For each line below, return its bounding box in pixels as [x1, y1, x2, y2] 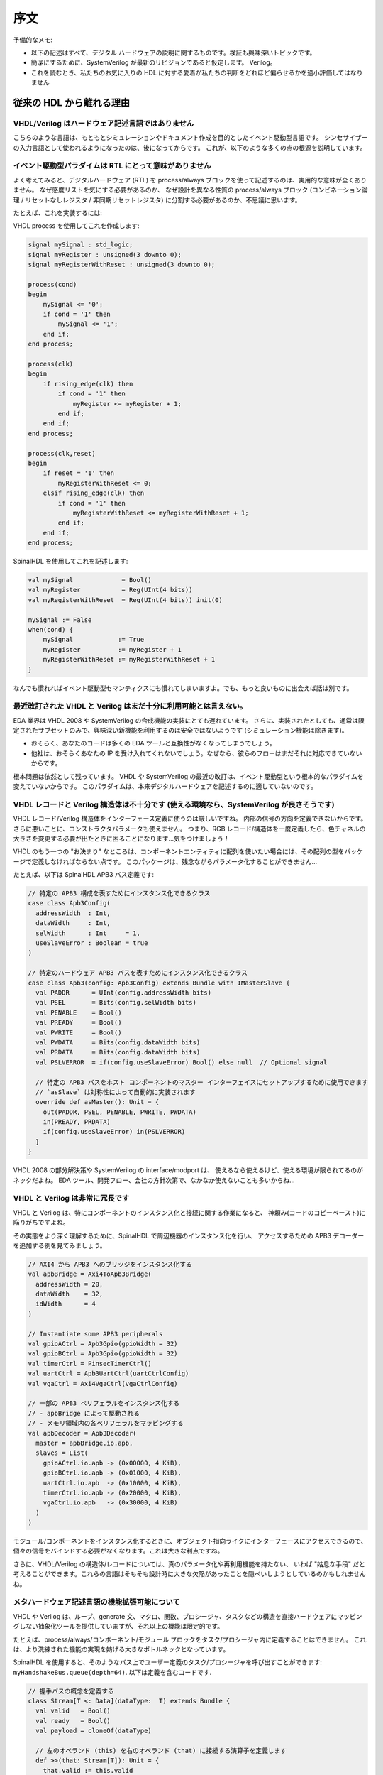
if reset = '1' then [43, 469, 115, 477]
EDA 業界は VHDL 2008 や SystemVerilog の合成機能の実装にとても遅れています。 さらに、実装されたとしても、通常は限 [13, 716, 365, 724]
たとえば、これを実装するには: [13, 208, 103, 217]
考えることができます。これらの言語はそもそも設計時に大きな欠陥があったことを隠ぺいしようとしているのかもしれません [13, 1570, 367, 1578]
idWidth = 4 [35, 1300, 96, 1308]
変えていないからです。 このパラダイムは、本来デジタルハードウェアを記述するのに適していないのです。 [13, 782, 318, 791]
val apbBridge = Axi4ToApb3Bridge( [28, 1270, 152, 1278]
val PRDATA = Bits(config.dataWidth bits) [35, 1048, 201, 1056]
